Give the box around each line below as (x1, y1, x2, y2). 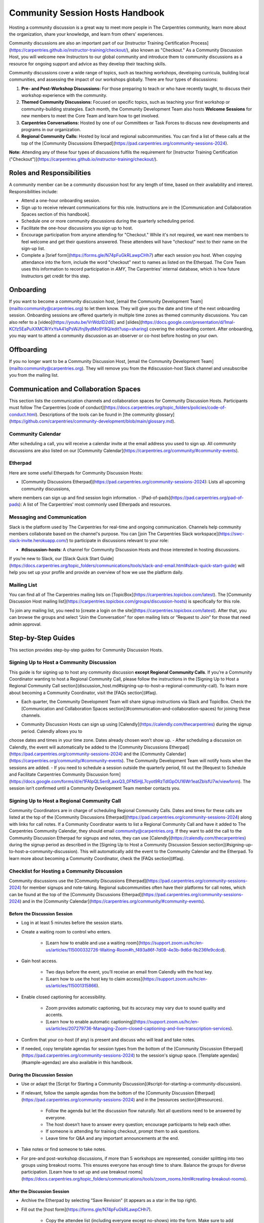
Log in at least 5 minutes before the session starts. (21, 920, 123, 926)
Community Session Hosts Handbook (9, 7, 165, 18)
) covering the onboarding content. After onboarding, (146, 326, 254, 332)
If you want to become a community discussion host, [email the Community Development (9, 298, 189, 304)
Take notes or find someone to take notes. (21, 1146, 107, 1152)
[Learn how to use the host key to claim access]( (45, 976, 144, 982)
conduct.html (9, 411, 36, 417)
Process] (190, 40, 209, 46)
